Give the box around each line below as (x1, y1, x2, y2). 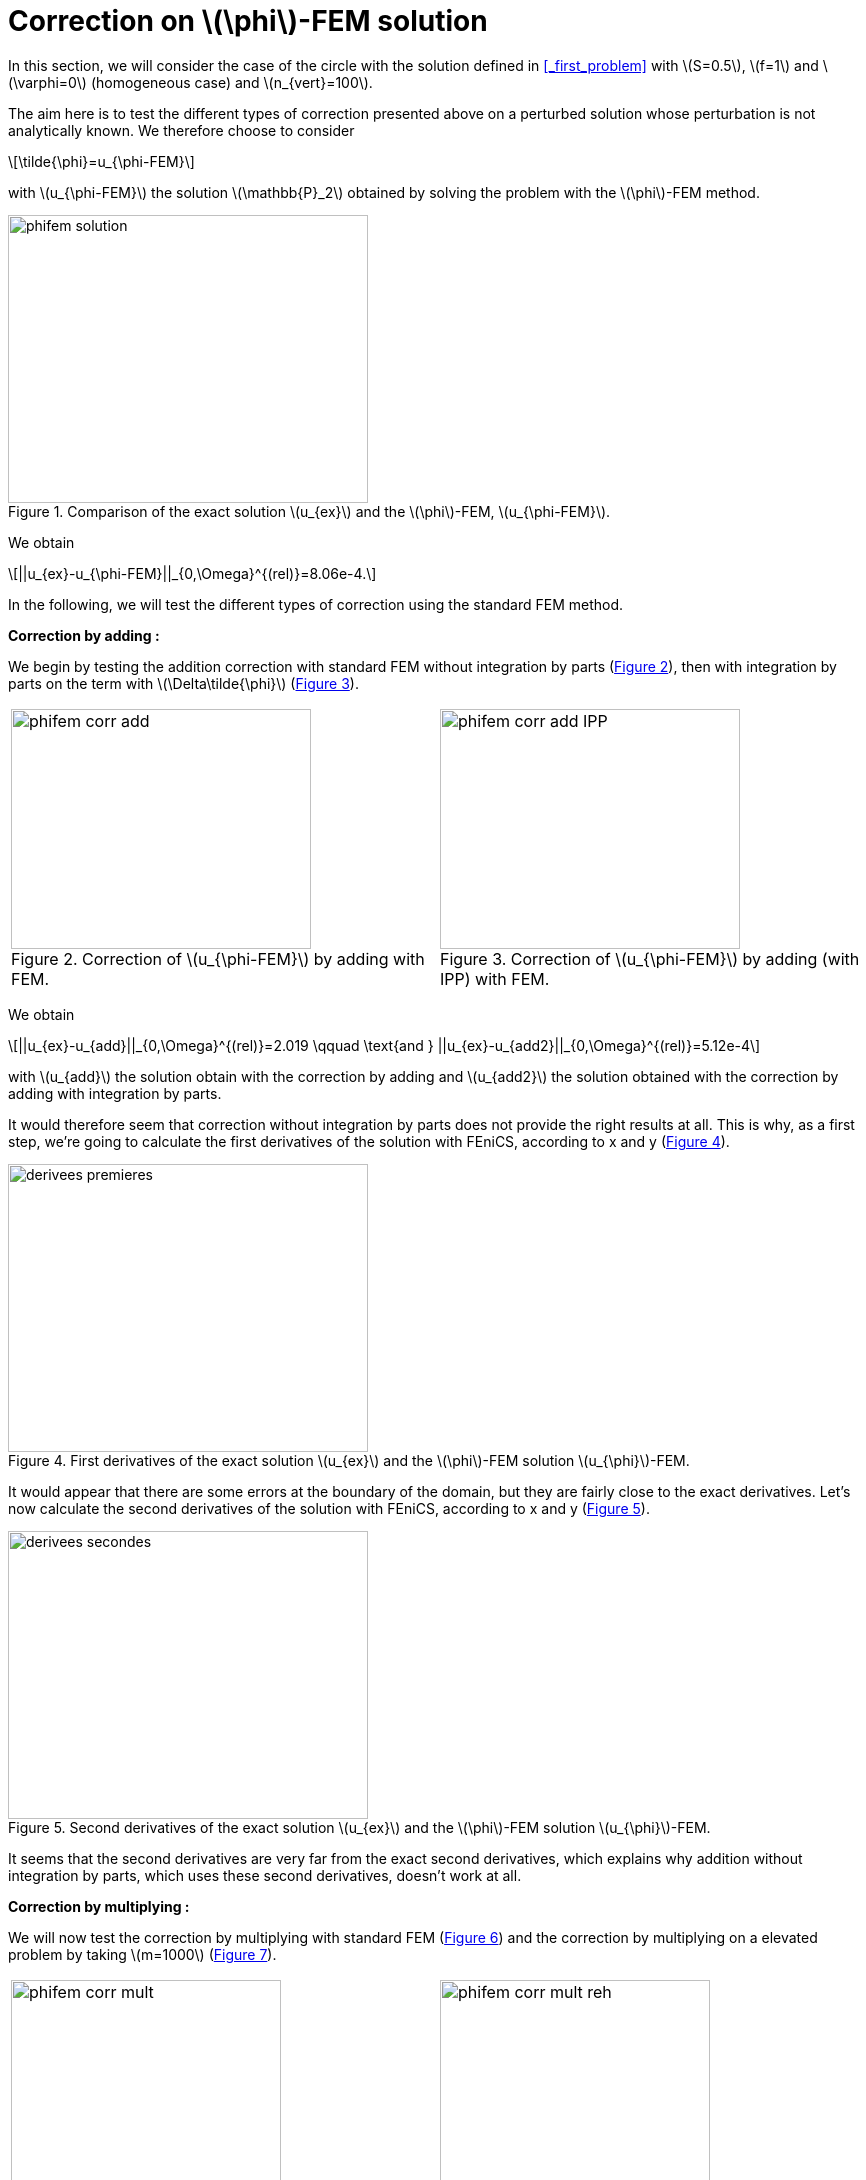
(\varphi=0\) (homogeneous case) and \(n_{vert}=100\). (8, 73, 373, 91)
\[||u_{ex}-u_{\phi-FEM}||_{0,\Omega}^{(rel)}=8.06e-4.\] (8, 564, 377, 582)
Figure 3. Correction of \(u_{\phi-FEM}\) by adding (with (440, 948, 860, 969)
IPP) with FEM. (440, 968, 550, 989)
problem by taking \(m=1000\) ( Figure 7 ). (8, 1945, 277, 1963)
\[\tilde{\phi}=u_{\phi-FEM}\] (8, 152, 195, 170)
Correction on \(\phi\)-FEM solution (8, 4, 488, 38)
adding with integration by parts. (8, 1084, 222, 1102)
